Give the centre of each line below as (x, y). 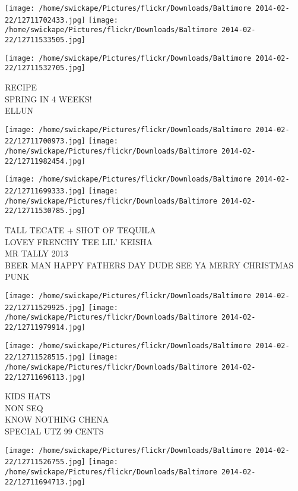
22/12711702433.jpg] (45, 20)
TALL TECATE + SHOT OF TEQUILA (80, 229)
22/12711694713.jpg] (45, 482)
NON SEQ (24, 407)
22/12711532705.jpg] (45, 68)
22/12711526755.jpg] (45, 462)
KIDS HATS (28, 396)
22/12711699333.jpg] (45, 191)
